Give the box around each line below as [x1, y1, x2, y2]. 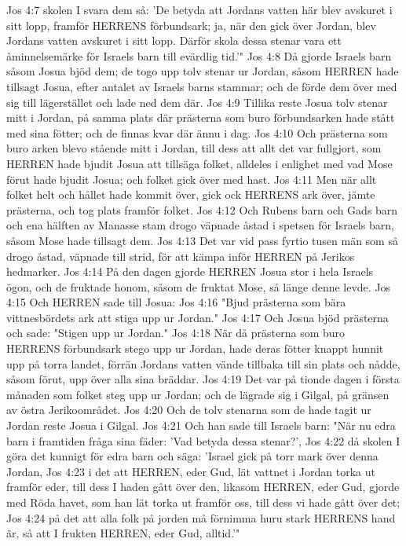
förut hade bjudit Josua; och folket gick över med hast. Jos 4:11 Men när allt [6, 170, 377, 187]
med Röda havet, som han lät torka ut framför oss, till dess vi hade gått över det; [6, 494, 401, 510]
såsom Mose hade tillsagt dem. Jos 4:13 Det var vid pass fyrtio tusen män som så [6, 232, 398, 248]
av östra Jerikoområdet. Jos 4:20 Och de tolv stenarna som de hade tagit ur [6, 401, 371, 418]
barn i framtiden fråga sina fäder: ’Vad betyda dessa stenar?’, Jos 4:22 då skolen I [6, 432, 401, 449]
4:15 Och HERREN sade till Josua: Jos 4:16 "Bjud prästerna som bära [6, 294, 346, 310]
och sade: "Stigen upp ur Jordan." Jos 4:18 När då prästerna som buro [6, 324, 346, 341]
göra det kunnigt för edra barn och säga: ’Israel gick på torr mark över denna [6, 448, 379, 464]
